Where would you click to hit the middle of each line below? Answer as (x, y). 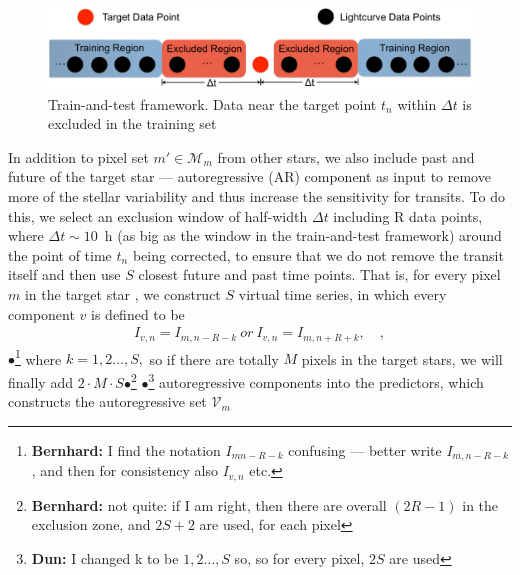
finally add (40, 381)
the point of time (60, 254)
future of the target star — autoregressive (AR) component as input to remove (249, 176)
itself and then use (64, 274)
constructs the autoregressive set (107, 401)
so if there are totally (214, 358)
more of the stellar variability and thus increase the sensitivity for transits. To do (256, 195)
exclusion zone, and (91, 524)
